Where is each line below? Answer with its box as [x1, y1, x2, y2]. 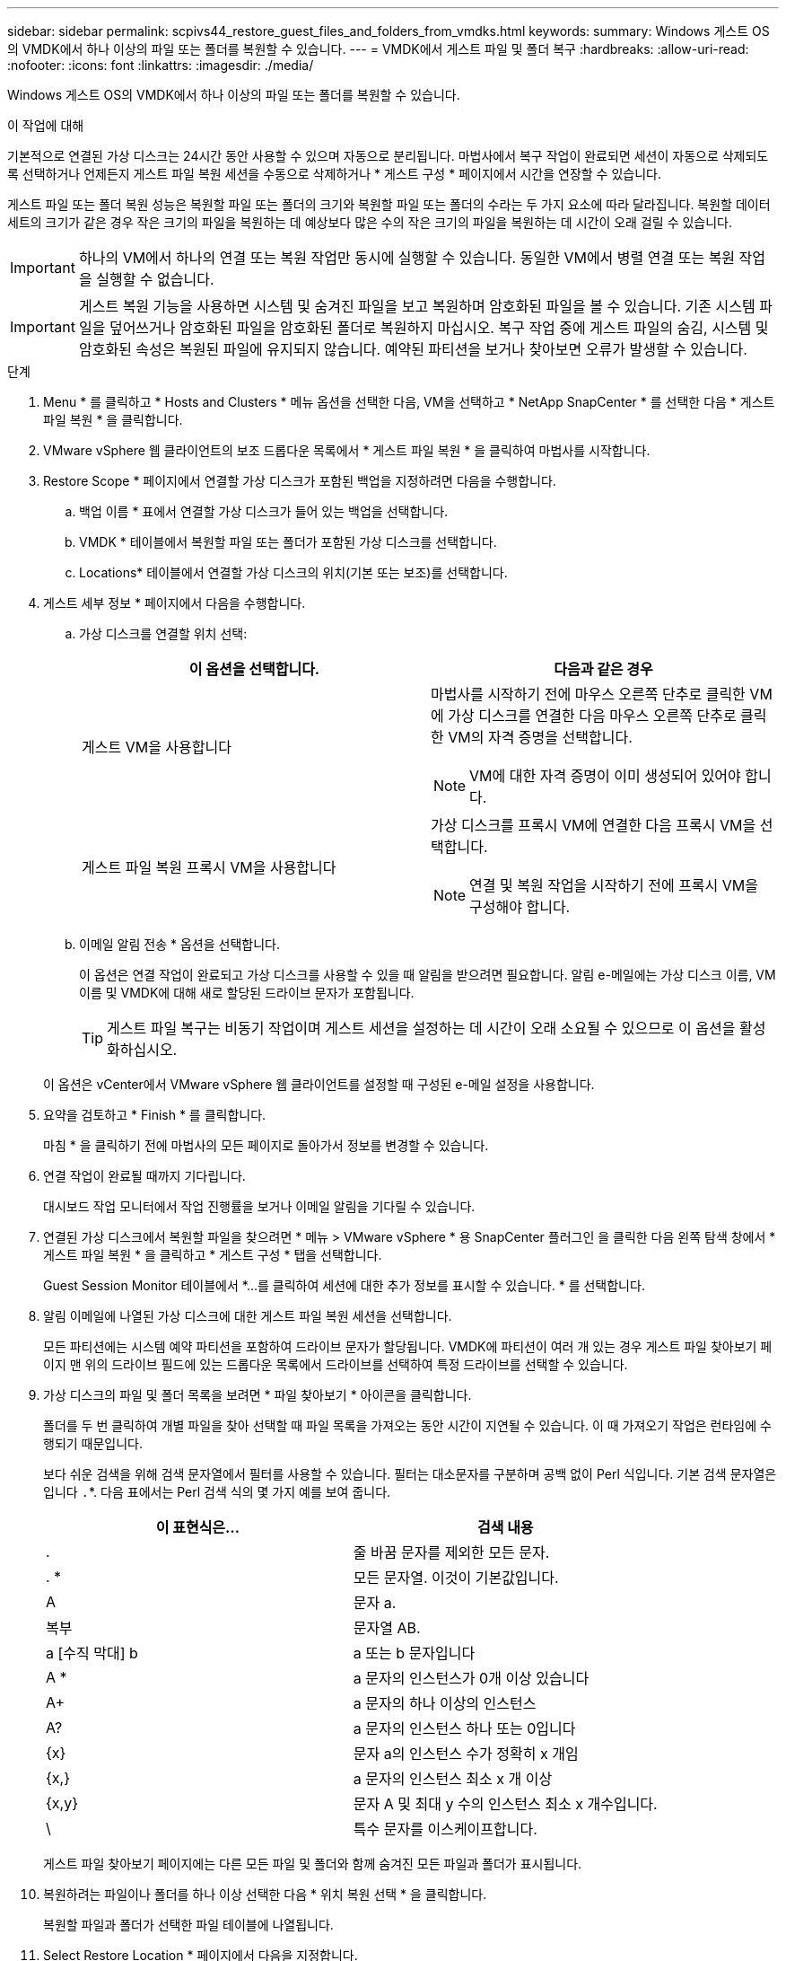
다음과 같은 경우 [554, 660, 653, 678]
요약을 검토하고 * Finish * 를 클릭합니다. [43, 1107, 266, 1122]
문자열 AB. [353, 1619, 421, 1637]
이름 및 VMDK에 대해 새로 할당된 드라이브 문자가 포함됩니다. [79, 985, 415, 1000]
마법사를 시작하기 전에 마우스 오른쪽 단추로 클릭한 [431, 685, 746, 703]
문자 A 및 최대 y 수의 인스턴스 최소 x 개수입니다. [353, 1795, 658, 1813]
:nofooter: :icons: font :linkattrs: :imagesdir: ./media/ [7, 57, 314, 73]
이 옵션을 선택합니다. [188, 660, 320, 678]
